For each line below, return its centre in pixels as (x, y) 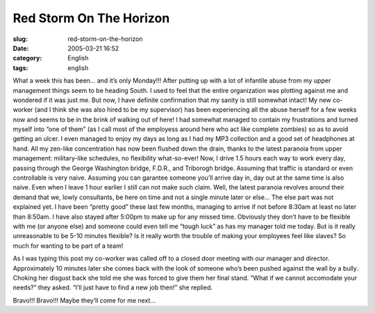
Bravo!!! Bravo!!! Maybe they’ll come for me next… (84, 300)
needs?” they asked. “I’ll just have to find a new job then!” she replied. (113, 287)
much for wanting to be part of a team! (68, 246)
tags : (20, 68)
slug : (20, 39)
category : (27, 58)
